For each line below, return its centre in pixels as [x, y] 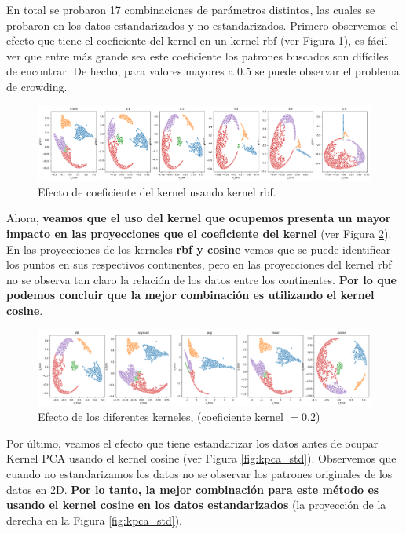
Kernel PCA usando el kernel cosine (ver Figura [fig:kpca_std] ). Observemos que [201, 458]
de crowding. [37, 86]
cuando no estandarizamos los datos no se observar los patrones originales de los [199, 473]
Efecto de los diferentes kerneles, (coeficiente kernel [161, 417]
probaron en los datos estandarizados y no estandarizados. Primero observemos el [203, 25]
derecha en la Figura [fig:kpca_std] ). [95, 519]
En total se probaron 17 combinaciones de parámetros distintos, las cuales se [191, 9]
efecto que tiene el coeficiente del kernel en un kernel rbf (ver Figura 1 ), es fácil [197, 40]
